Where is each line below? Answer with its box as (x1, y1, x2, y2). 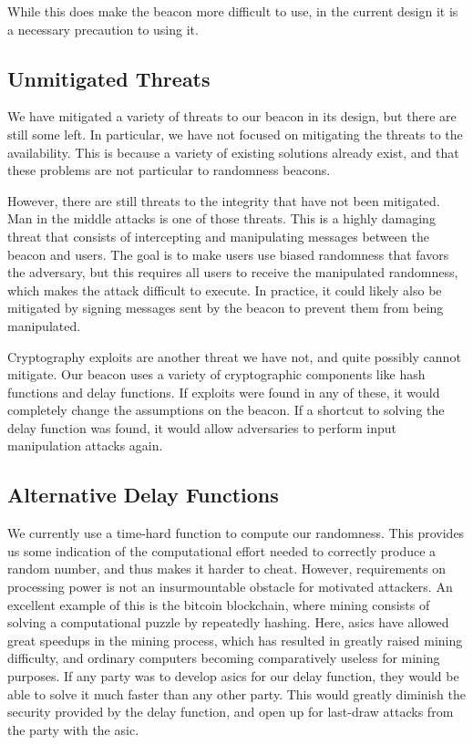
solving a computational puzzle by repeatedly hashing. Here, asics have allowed (7, 613, 449, 632)
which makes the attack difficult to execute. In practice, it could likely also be (7, 280, 442, 299)
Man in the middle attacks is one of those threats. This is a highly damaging (7, 209, 436, 228)
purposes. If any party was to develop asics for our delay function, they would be (7, 667, 459, 686)
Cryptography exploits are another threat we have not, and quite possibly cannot (7, 347, 461, 366)
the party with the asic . (7, 719, 139, 739)
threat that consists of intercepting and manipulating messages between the (7, 226, 429, 245)
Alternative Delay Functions (7, 481, 279, 509)
